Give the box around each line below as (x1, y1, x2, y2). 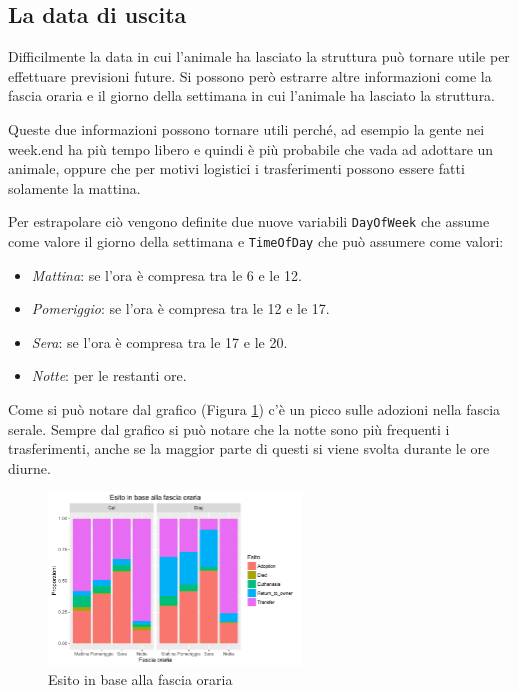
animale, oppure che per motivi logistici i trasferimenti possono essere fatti (8, 158, 465, 179)
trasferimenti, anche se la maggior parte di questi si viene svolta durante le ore (8, 438, 490, 459)
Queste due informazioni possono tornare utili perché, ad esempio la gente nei (8, 118, 485, 139)
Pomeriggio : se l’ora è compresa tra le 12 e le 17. (31, 298, 330, 319)
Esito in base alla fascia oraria (48, 669, 233, 690)
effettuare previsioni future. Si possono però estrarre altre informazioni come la (8, 65, 492, 86)
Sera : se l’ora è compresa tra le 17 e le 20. (31, 331, 288, 352)
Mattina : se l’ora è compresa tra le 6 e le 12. (31, 264, 302, 285)
